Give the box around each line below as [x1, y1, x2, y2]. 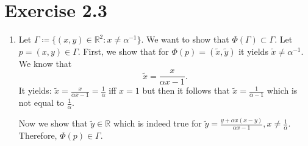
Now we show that [18, 117, 88, 130]
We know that [18, 57, 72, 69]
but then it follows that [142, 84, 230, 97]
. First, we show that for [77, 44, 169, 57]
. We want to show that [141, 33, 229, 46]
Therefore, [18, 129, 57, 142]
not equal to [18, 96, 65, 109]
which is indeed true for [113, 117, 202, 130]
